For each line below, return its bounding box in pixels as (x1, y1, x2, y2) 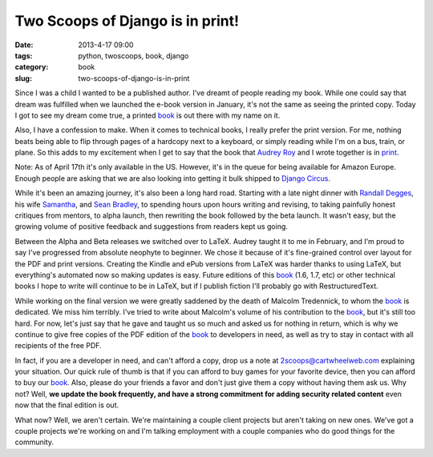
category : (14, 62, 49, 72)
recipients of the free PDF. (14, 341, 102, 351)
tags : (14, 50, 33, 60)
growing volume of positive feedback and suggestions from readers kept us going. (14, 222, 289, 231)
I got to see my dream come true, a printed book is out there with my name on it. (14, 110, 281, 120)
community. (14, 437, 54, 447)
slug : (14, 73, 32, 83)
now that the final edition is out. (14, 400, 119, 410)
